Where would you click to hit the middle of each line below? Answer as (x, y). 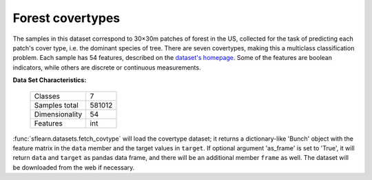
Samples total (56, 105)
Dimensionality (58, 114)
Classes (47, 96)
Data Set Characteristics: (50, 80)
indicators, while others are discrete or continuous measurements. (107, 67)
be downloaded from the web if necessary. (74, 167)
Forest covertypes (66, 18)
